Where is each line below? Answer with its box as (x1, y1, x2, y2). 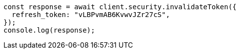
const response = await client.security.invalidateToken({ (3, 3, 237, 11)
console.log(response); (3, 26, 95, 34)
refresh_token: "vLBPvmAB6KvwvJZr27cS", (11, 11, 170, 18)
